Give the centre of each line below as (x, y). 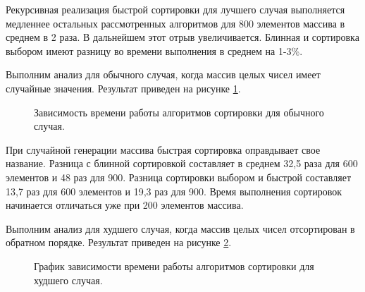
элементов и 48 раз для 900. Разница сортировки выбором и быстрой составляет (179, 177)
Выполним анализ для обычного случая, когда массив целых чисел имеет (163, 74)
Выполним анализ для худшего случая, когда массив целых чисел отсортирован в (180, 228)
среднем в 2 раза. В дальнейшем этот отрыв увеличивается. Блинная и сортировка (182, 37)
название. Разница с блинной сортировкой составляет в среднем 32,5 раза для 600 (182, 163)
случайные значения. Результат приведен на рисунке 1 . (123, 88)
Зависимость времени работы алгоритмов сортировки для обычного (179, 112)
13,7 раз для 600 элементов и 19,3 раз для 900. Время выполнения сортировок (174, 191)
